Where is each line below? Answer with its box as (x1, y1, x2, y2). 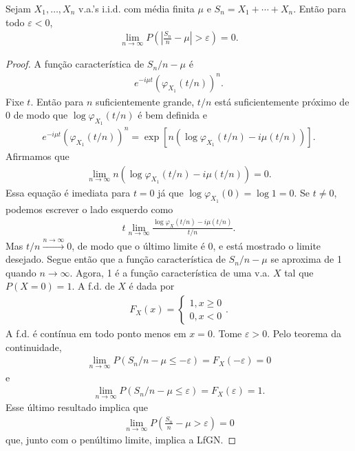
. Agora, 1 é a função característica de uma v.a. (69, 265, 270, 279)
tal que (284, 265, 314, 279)
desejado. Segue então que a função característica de (6, 252, 226, 266)
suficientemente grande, (95, 94, 195, 108)
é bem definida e (138, 108, 207, 122)
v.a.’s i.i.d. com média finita (78, 1, 195, 15)
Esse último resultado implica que (6, 400, 148, 414)
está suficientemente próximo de (214, 94, 349, 108)
